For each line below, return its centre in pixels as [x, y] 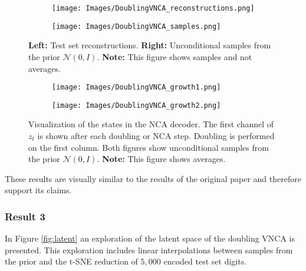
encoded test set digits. [205, 261]
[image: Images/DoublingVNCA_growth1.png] [136, 87]
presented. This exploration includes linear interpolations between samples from [149, 249]
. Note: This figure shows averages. [161, 159]
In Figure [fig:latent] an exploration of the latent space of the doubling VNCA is [150, 238]
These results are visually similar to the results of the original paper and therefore [153, 178]
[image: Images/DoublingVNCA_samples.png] [136, 26]
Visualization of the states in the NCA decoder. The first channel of [151, 124]
